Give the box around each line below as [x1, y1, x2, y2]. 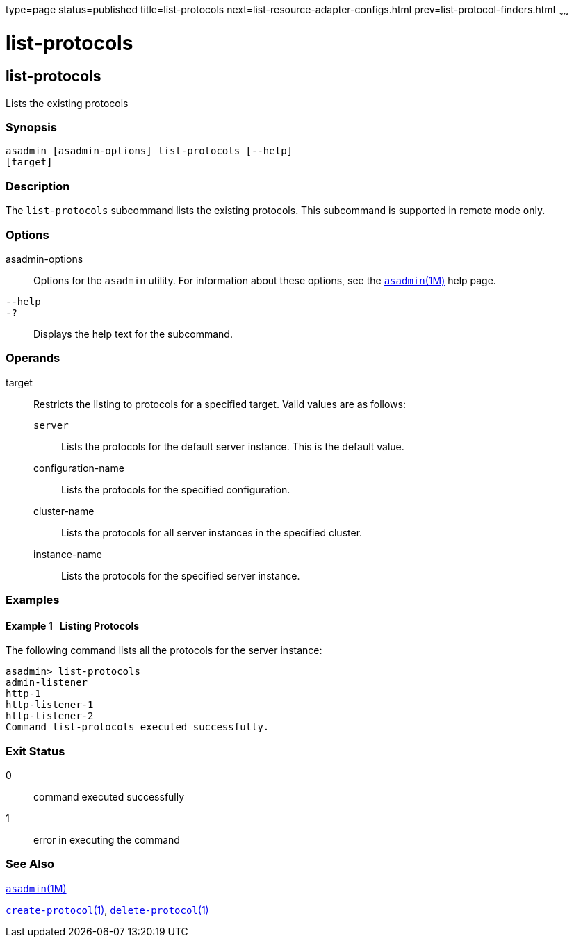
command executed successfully [33, 791, 185, 803]
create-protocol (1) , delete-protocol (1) [6, 903, 209, 916]
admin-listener [6, 677, 88, 689]
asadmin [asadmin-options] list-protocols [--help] [6, 145, 293, 157]
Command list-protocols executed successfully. [6, 721, 270, 733]
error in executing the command [33, 834, 180, 846]
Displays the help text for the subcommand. [33, 327, 233, 340]
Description [6, 179, 70, 193]
